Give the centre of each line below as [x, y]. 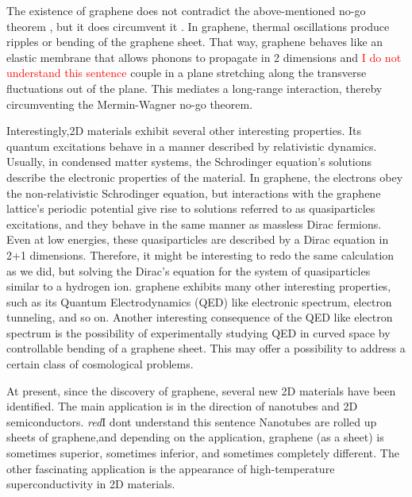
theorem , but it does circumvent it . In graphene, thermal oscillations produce [198, 26]
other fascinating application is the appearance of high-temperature [171, 468]
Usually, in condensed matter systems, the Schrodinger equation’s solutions [189, 162]
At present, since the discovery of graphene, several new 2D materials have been [201, 390]
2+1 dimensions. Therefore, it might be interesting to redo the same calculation [200, 254]
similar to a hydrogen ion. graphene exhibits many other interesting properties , [199, 286]
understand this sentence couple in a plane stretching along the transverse [187, 73]
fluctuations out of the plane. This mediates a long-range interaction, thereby [194, 88]
